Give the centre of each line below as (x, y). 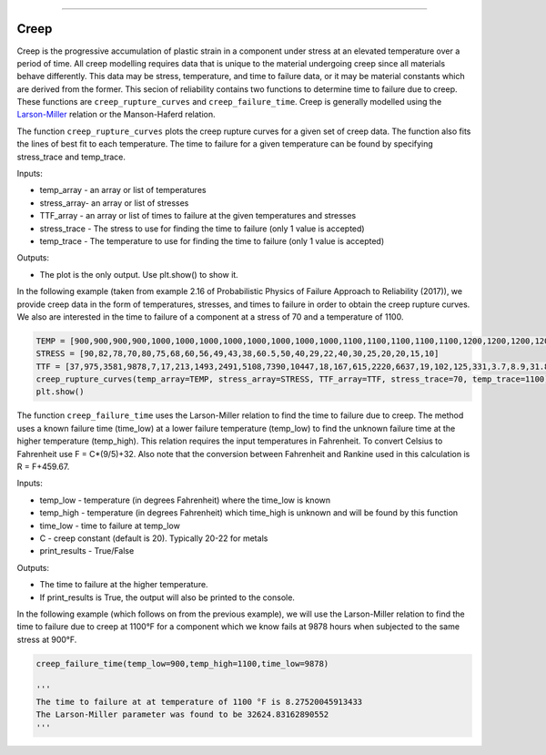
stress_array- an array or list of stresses (114, 203)
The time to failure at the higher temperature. (124, 585)
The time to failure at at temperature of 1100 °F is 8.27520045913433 (199, 702)
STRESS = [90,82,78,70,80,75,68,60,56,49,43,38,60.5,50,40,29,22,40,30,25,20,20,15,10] (238, 354)
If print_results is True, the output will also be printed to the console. (167, 597)
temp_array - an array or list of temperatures (123, 190)
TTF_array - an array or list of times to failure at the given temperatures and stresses (198, 216)
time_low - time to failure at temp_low (110, 525)
